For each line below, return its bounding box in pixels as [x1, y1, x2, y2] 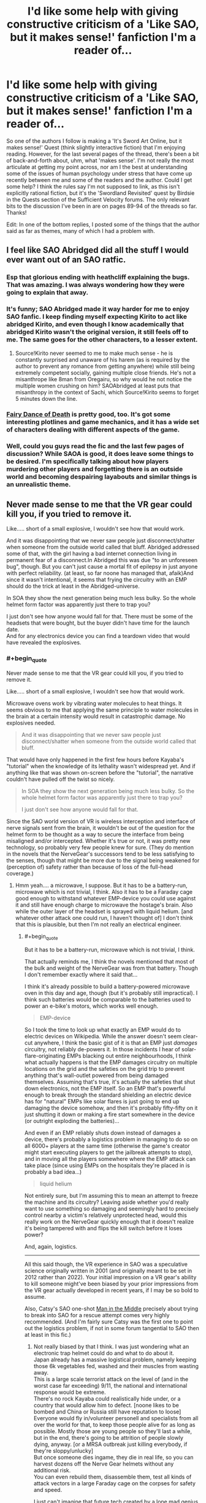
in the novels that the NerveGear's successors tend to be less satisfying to [6, 850, 195, 858]
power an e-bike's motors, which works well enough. [24, 1002, 159, 1010]
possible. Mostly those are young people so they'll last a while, [33, 1427, 192, 1435]
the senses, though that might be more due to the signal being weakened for [6, 856, 200, 864]
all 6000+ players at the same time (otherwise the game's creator [24, 1142, 190, 1149]
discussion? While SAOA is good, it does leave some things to [6, 449, 194, 458]
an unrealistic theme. [6, 480, 71, 489]
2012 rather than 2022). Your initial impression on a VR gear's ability [24, 1273, 197, 1280]
